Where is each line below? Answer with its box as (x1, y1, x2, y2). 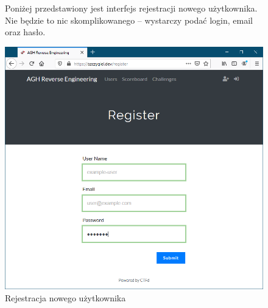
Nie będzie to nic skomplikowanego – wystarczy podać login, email (5, 13, 253, 26)
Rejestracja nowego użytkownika (5, 291, 126, 304)
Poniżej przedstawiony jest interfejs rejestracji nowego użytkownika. (5, 2, 258, 14)
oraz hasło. (5, 26, 46, 38)
